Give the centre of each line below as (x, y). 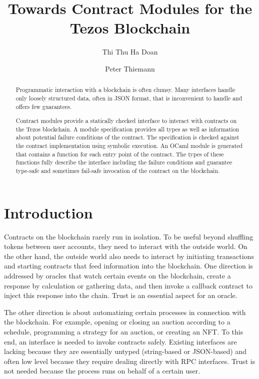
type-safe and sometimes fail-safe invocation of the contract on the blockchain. (118, 171)
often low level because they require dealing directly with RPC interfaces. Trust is (130, 361)
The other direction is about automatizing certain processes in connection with (125, 312)
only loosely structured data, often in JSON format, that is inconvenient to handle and (129, 98)
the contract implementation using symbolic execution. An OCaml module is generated (129, 146)
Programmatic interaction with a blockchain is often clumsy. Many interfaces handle (125, 90)
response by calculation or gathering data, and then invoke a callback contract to (128, 285)
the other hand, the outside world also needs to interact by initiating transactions (129, 256)
